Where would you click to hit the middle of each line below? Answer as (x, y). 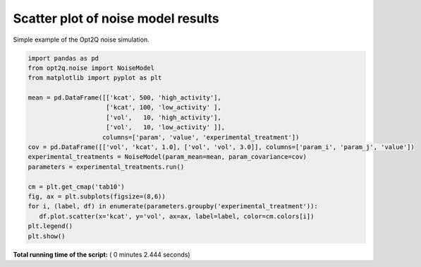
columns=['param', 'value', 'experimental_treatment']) (201, 137)
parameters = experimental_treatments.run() (106, 167)
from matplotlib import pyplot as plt (95, 78)
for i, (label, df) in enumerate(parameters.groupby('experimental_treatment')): (173, 206)
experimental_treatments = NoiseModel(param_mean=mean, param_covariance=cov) (167, 157)
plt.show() (47, 236)
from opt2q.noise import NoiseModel (91, 68)
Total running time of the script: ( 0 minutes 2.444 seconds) (102, 254)
